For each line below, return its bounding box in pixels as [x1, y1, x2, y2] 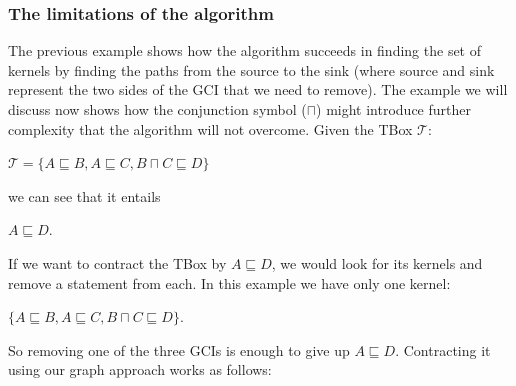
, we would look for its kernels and [271, 252, 483, 273]
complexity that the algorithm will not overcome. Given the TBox [8, 118, 413, 139]
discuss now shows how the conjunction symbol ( [8, 99, 307, 119]
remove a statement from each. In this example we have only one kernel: [8, 272, 451, 293]
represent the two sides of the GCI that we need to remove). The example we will [8, 79, 508, 100]
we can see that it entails [8, 185, 161, 206]
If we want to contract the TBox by [8, 252, 227, 273]
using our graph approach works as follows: [8, 359, 272, 380]
